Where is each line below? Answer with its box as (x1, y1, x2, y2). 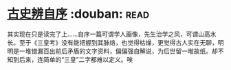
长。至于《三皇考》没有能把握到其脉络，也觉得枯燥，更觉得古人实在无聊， (7, 38, 218, 46)
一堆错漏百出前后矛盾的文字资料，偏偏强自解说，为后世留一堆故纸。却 (19, 47, 218, 55)
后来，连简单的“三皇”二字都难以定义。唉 (19, 55, 133, 63)
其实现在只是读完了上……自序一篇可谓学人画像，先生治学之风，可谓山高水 (7, 30, 217, 38)
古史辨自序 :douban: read (7, 6, 150, 22)
